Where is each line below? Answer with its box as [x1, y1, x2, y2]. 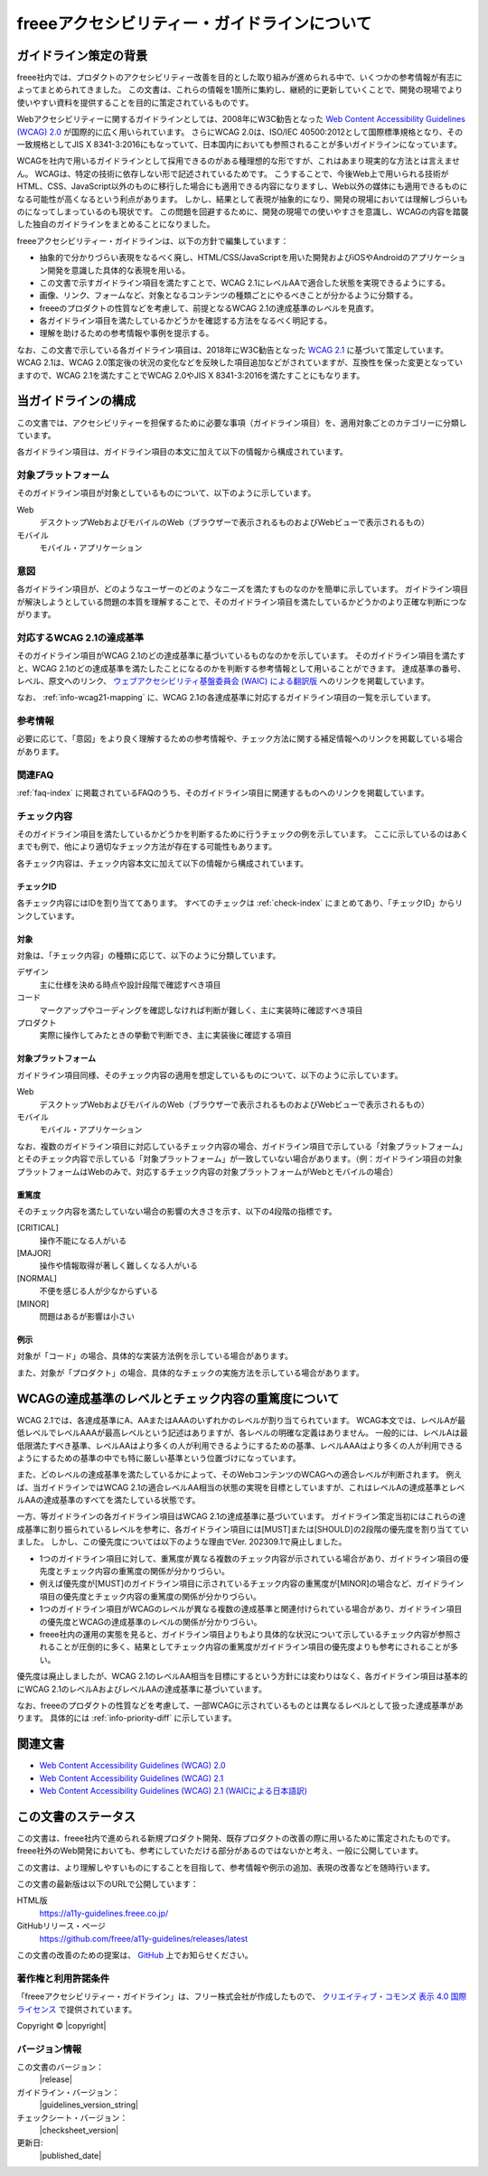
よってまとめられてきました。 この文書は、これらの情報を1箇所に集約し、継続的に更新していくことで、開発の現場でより [16, 84, 464, 95]
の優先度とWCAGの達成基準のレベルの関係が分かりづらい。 [39, 1616, 262, 1627]
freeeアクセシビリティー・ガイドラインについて [16, 14, 372, 33]
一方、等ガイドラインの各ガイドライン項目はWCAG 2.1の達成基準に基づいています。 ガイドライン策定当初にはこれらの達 [16, 1511, 466, 1522]
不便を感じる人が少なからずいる [39, 1286, 158, 1297]
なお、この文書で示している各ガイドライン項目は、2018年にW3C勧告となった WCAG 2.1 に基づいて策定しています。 [16, 344, 449, 355]
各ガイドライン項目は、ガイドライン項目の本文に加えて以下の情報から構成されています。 [16, 446, 348, 457]
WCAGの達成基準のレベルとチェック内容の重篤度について [16, 1391, 340, 1406]
